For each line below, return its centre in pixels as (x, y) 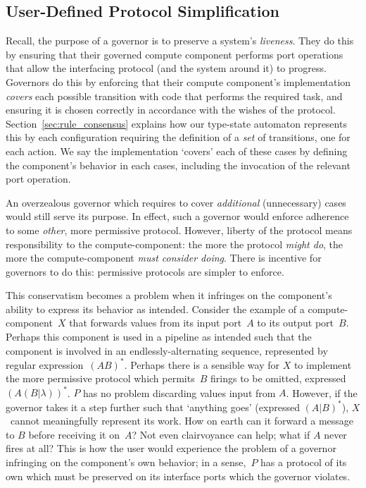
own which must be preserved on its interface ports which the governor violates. (178, 476)
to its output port (296, 323)
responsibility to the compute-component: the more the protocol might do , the (175, 244)
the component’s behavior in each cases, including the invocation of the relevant (178, 165)
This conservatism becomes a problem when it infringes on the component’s (169, 295)
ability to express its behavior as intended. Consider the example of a (155, 309)
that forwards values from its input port (156, 323)
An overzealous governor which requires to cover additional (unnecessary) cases (176, 202)
